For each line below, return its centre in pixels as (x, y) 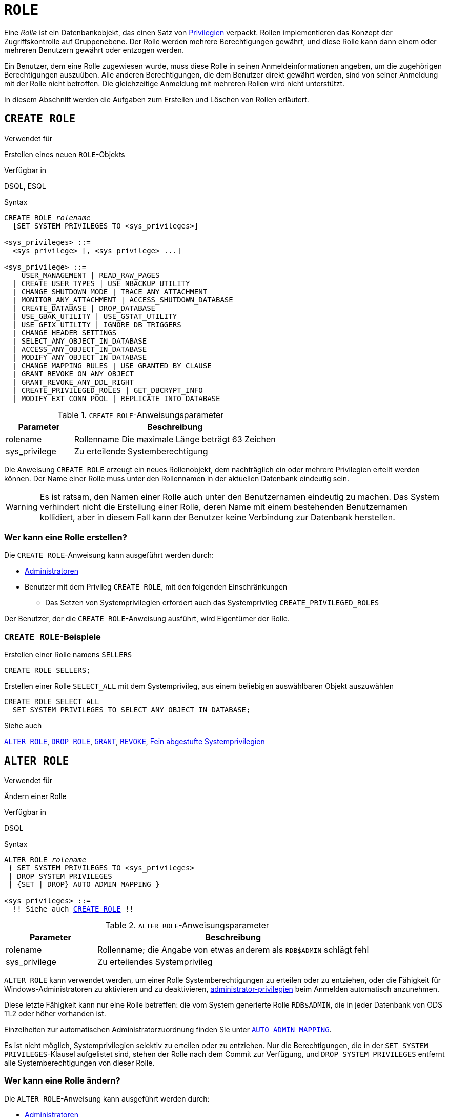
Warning (22, 507)
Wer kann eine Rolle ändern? (62, 1081)
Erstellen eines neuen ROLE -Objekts (65, 154)
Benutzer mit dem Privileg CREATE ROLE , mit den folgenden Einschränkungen (156, 587)
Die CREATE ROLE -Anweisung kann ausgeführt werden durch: (109, 555)
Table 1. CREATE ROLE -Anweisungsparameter (141, 415)
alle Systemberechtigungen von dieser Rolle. (79, 1063)
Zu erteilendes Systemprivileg (155, 962)
